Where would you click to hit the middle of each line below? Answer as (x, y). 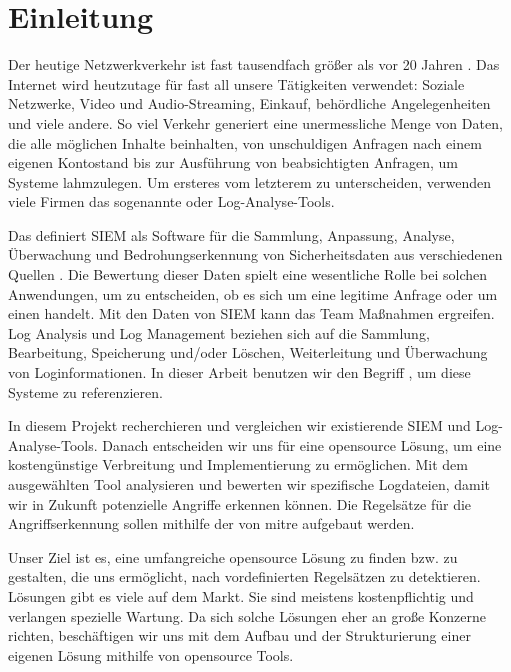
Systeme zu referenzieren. (85, 391)
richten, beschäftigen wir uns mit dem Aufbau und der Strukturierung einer (239, 635)
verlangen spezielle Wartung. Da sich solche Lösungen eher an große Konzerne (247, 615)
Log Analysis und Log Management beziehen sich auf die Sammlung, (219, 332)
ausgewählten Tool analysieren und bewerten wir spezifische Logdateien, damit (249, 484)
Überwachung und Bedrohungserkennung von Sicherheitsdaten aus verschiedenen (255, 254)
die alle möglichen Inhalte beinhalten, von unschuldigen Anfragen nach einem (245, 142)
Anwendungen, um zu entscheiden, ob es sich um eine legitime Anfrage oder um (253, 293)
